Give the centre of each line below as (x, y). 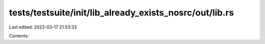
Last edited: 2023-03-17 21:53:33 (43, 27)
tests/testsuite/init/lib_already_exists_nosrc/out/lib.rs (121, 13)
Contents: (19, 36)
